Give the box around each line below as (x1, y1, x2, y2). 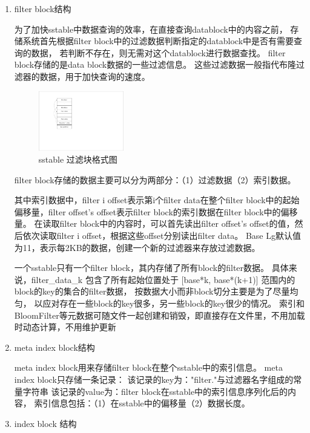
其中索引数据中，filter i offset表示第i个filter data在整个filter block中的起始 (14, 194, 300, 206)
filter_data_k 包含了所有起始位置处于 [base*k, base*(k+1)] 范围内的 (31, 273, 295, 285)
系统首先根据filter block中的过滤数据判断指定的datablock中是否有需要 (22, 34, 294, 47)
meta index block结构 (14, 340, 95, 353)
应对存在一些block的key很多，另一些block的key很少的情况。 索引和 (42, 296, 305, 309)
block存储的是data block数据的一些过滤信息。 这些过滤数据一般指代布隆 (14, 58, 296, 71)
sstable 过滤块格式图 (38, 153, 117, 166)
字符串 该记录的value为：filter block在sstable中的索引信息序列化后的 (22, 385, 288, 397)
